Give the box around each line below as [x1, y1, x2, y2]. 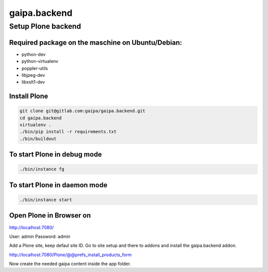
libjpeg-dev [21, 72, 45, 78]
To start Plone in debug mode [9, 150, 102, 159]
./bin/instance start [19, 197, 72, 203]
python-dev [21, 51, 46, 57]
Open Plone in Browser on [9, 211, 91, 220]
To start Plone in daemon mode [9, 181, 108, 189]
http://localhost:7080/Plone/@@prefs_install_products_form [9, 252, 132, 258]
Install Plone [9, 92, 48, 101]
